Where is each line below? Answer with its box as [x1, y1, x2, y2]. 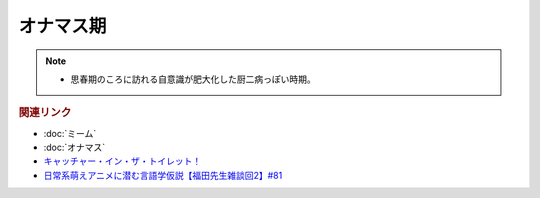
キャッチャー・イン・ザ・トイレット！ [43, 155, 202, 167]
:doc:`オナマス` [43, 141, 106, 153]
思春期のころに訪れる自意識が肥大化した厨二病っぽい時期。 [70, 73, 316, 85]
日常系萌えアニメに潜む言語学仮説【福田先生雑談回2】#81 [43, 169, 283, 181]
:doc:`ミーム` [43, 127, 97, 139]
